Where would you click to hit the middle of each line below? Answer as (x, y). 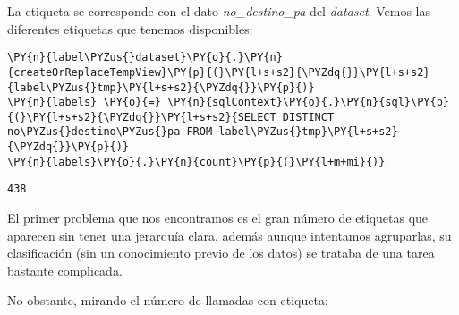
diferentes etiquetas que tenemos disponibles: (130, 28)
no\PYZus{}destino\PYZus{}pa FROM (110, 132)
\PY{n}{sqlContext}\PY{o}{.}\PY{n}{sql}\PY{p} (308, 102)
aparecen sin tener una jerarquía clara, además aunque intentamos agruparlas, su (229, 235)
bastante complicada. (65, 270)
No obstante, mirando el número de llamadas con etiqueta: (168, 300)
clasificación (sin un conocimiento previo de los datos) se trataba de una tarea (221, 253)
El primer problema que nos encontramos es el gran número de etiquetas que (218, 218)
